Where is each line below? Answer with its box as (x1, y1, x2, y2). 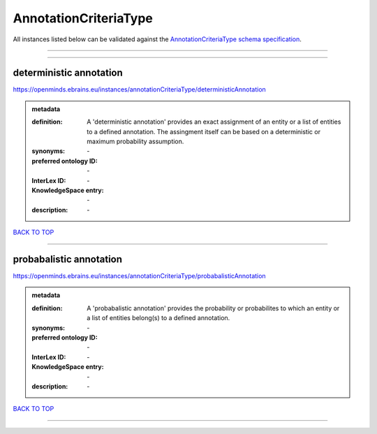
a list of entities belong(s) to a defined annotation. (87, 314, 230, 322)
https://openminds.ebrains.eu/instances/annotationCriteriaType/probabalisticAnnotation (13, 272, 266, 280)
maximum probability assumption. (87, 137, 184, 146)
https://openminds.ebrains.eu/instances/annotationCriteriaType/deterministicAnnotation (13, 85, 267, 94)
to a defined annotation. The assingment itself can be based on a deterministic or (87, 127, 321, 136)
